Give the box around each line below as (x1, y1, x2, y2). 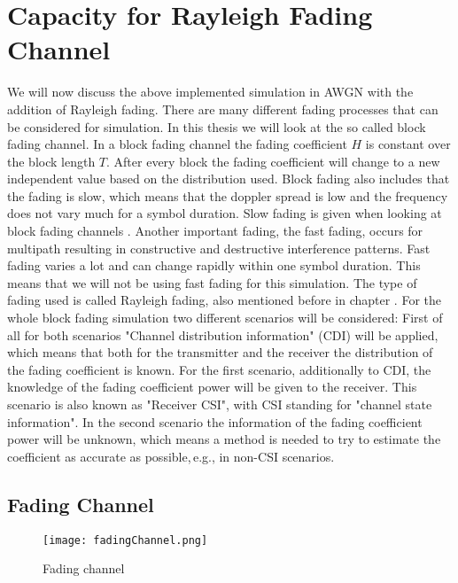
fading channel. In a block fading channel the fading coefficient (7, 135, 347, 153)
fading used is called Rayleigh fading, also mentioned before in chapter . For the (7, 291, 441, 309)
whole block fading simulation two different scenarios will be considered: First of (7, 308, 443, 327)
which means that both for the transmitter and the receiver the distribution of (7, 343, 433, 361)
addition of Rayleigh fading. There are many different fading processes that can (7, 99, 439, 118)
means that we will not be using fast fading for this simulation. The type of (7, 273, 417, 291)
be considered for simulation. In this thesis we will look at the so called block (7, 117, 426, 136)
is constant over (365, 135, 451, 153)
